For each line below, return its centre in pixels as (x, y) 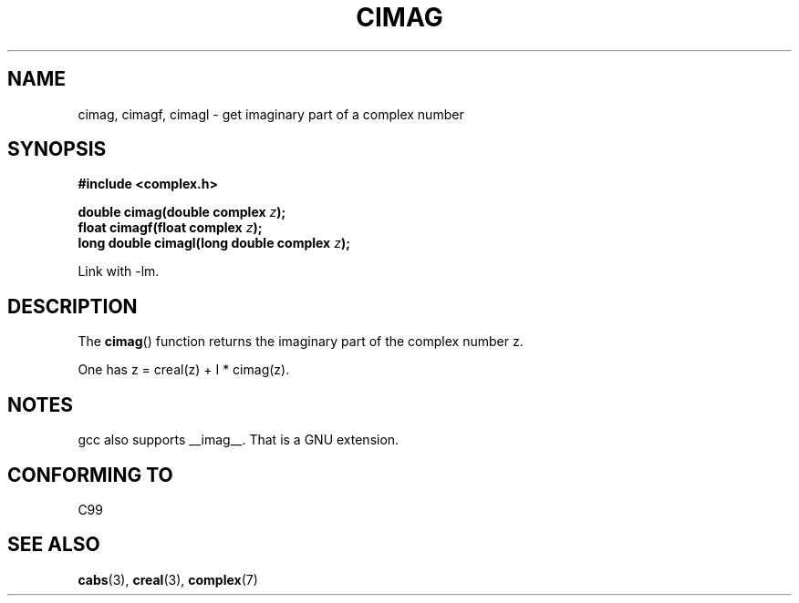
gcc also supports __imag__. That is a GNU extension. (239, 440)
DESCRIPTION (73, 306)
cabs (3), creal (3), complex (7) (168, 579)
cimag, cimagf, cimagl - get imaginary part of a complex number (271, 114)
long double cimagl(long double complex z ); (214, 243)
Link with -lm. (119, 271)
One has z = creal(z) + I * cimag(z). (184, 370)
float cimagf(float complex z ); (170, 228)
